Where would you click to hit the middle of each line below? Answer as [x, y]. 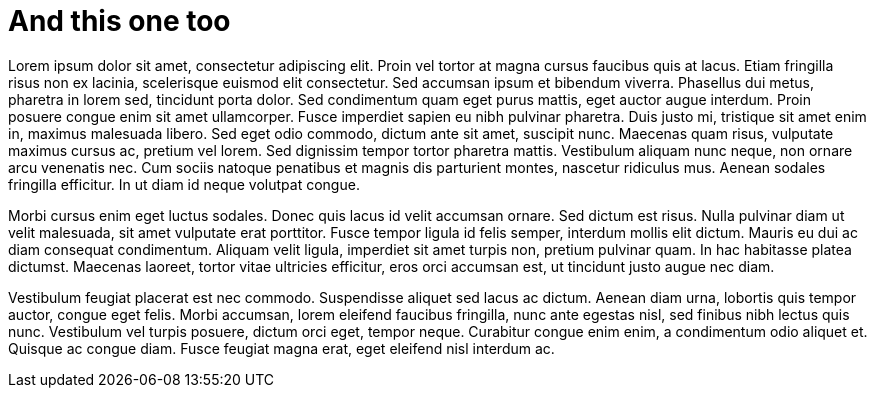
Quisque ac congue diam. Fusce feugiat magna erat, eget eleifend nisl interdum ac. [281, 348]
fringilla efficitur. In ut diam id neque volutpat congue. [184, 184]
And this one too [119, 21]
